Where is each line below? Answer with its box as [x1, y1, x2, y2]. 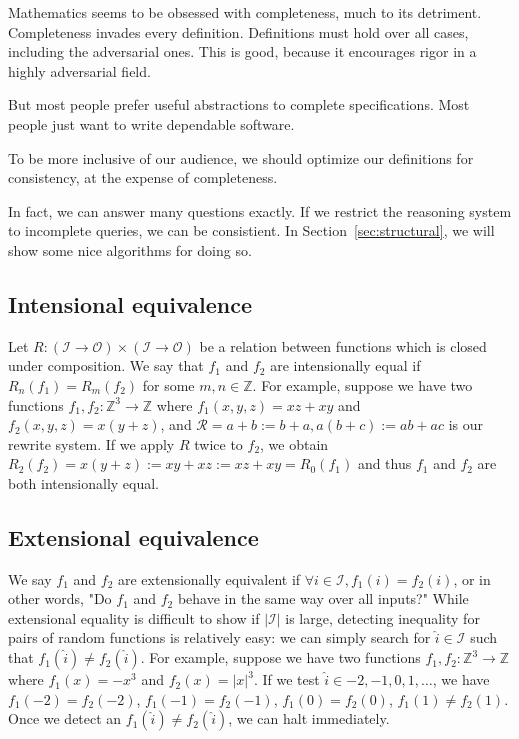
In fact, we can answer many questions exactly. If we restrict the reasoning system [8, 200, 512, 221]
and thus [357, 453, 412, 474]
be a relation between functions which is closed [199, 335, 487, 356]
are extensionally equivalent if [117, 568, 301, 589]
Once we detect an [8, 708, 122, 729]
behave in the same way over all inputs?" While [177, 588, 469, 609]
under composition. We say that [8, 355, 204, 376]
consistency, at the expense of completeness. [8, 167, 278, 188]
